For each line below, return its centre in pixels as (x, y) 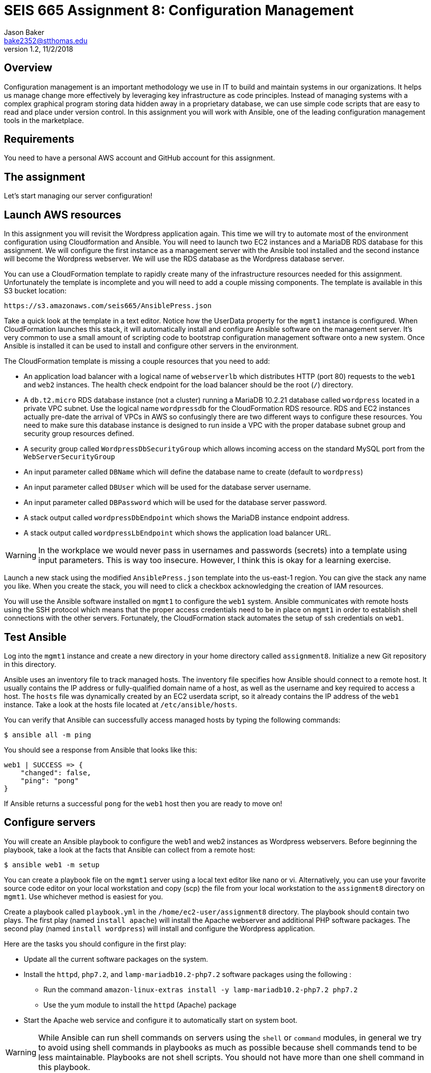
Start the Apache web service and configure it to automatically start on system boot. (161, 1020)
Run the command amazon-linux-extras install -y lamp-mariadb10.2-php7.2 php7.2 (201, 989)
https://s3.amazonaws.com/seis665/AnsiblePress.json (108, 306)
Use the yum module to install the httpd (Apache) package (140, 1005)
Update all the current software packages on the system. (116, 959)
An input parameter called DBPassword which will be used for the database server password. (175, 503)
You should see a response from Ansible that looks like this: (100, 750)
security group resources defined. (79, 434)
